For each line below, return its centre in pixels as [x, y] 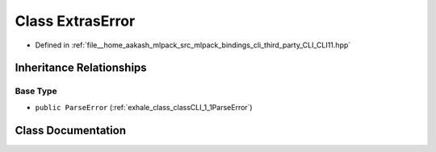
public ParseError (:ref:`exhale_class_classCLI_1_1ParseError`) [144, 107]
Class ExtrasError [75, 21]
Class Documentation [71, 130]
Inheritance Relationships [81, 68]
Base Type [36, 91]
